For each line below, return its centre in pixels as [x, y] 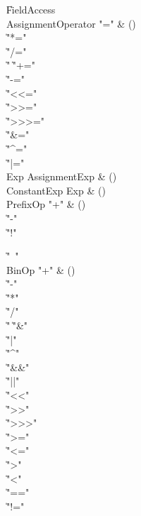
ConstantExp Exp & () [56, 190]
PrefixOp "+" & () [46, 204]
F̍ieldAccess [31, 9]
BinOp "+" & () [41, 269]
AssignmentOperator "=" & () [71, 23]
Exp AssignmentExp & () [62, 176]
